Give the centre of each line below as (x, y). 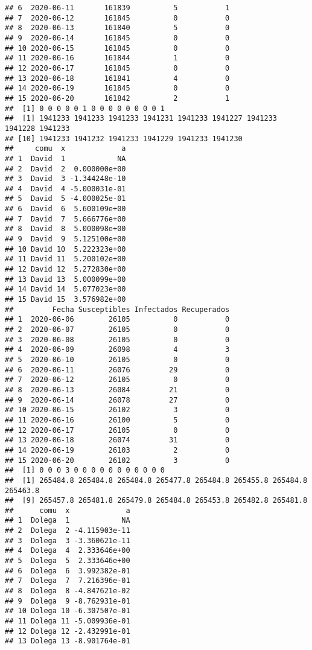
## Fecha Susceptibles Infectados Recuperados (117, 309)
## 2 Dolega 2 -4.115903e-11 (68, 531)
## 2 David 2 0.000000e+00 (65, 169)
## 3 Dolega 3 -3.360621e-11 (68, 540)
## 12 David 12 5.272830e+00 (65, 269)
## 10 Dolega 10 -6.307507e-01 (68, 611)
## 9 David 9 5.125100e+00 (65, 239)
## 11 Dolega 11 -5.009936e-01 (68, 621)
